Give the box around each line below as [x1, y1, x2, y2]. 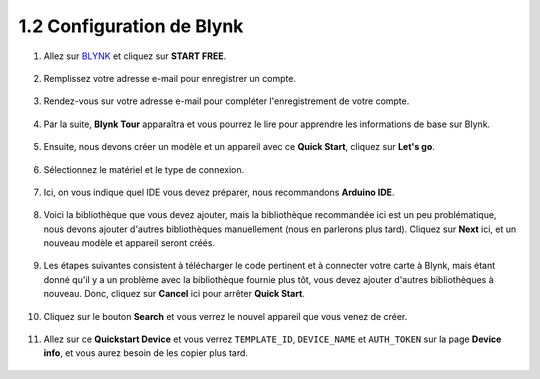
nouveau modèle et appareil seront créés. [43, 237, 215, 249]
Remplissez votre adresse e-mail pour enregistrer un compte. [43, 72, 297, 84]
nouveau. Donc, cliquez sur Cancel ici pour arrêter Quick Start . [43, 288, 305, 300]
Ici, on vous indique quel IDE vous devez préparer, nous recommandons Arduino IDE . [43, 186, 395, 198]
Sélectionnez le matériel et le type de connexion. [43, 163, 245, 175]
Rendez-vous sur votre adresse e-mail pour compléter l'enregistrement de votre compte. [43, 95, 410, 107]
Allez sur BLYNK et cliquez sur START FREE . [43, 50, 227, 62]
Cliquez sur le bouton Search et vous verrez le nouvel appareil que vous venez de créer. [43, 310, 408, 322]
